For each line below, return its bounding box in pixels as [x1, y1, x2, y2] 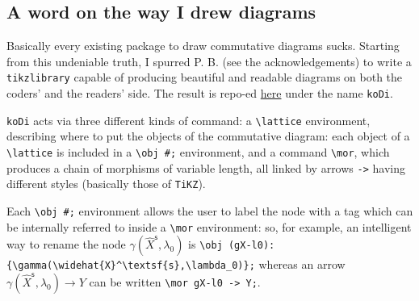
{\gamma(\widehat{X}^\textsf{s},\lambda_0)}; [6, 260, 255, 272]
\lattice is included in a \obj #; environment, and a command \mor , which [6, 143, 390, 160]
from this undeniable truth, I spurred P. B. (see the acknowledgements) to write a [6, 52, 412, 69]
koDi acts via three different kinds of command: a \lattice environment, [6, 111, 371, 128]
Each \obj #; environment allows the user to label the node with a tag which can [6, 202, 413, 219]
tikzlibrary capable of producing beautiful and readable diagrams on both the [6, 69, 403, 86]
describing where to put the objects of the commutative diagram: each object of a [6, 128, 410, 144]
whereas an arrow [258, 256, 346, 273]
